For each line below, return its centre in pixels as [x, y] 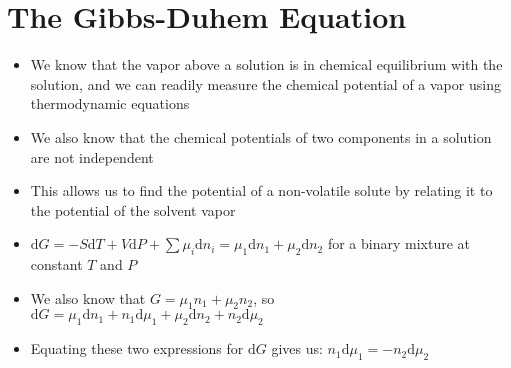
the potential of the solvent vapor [133, 209]
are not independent [92, 156]
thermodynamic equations [110, 103]
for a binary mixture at [399, 243]
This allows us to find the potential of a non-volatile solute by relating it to [261, 190]
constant [56, 264]
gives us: [297, 348]
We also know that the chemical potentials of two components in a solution [261, 136]
